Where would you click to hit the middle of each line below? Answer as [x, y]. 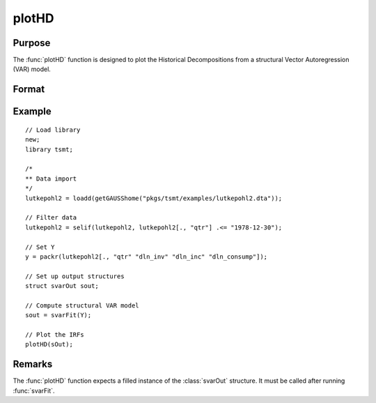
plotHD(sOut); [49, 344]
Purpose [32, 43]
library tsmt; [49, 149]
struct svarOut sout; [62, 286]
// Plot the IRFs [55, 335]
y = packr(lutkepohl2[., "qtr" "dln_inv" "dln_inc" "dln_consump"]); [147, 257]
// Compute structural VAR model [82, 305]
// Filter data [51, 218]
